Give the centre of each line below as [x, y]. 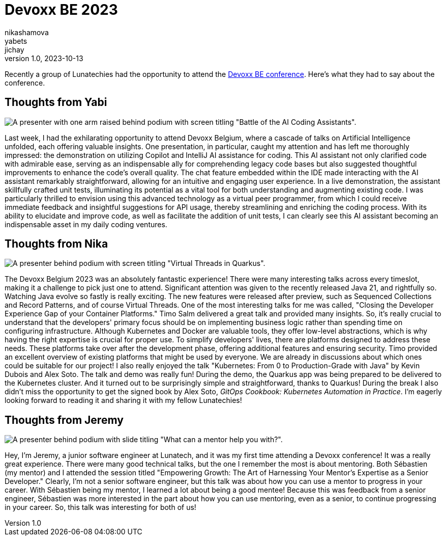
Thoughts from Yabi [56, 102]
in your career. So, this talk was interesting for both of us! [100, 507]
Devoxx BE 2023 [61, 10]
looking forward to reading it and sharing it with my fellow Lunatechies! [123, 400]
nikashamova [27, 32]
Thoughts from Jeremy [64, 420]
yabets [16, 41]
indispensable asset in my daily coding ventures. [86, 224]
